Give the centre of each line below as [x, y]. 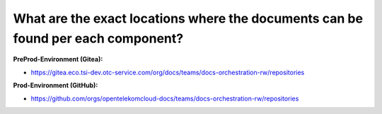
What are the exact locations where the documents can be [188, 18]
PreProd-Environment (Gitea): [58, 59]
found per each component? [98, 38]
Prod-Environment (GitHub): [56, 86]
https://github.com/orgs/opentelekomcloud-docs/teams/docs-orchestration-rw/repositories [165, 98]
